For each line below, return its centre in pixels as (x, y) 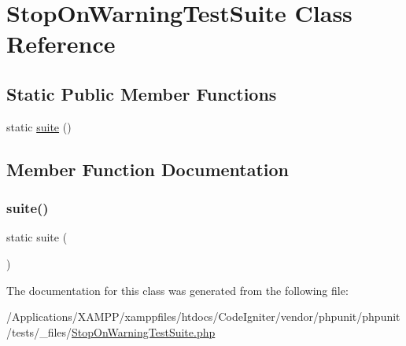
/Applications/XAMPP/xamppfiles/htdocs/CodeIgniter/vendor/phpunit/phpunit (203, 317)
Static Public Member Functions (142, 93)
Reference (61, 44)
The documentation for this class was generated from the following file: (177, 290)
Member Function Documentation (148, 169)
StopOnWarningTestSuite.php (144, 331)
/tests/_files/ (39, 331)
